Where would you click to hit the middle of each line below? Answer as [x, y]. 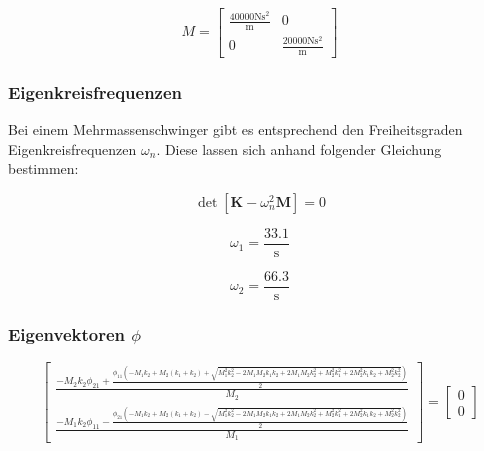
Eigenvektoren [67, 333]
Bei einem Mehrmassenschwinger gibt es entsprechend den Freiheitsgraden [235, 129]
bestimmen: [43, 168]
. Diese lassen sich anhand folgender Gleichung [299, 148]
